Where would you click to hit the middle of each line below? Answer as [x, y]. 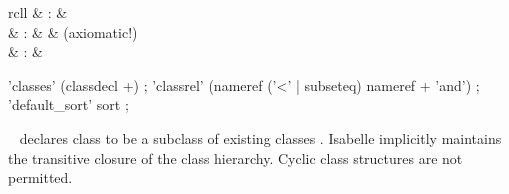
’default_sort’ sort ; [68, 104]
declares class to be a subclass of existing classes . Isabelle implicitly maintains [260, 137]
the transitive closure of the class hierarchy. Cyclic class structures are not [235, 157]
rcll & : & [38, 12]
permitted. [40, 177]
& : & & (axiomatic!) [73, 31]
